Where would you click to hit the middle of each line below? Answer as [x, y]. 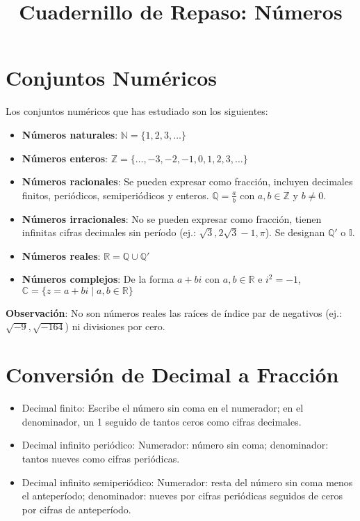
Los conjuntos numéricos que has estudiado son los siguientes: [137, 111]
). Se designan [295, 232]
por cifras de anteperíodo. [76, 509]
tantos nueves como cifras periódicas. [101, 458]
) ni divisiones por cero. [115, 326]
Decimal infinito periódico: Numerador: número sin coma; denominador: [175, 445]
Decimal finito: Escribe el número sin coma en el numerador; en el [163, 408]
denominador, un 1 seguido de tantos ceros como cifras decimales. [162, 421]
